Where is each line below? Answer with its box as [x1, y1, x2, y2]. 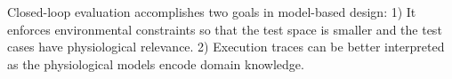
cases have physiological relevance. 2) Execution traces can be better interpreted [7, 37, 445, 56]
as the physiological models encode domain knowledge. [7, 54, 304, 73]
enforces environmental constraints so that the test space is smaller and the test [7, 20, 442, 38]
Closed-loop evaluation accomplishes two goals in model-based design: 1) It [7, 3, 416, 20]
